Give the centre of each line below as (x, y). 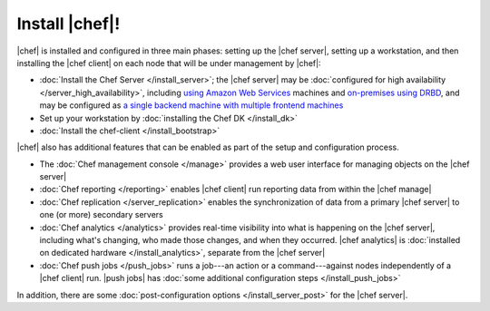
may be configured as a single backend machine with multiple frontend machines (191, 105)
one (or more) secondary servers (101, 215)
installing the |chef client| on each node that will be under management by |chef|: (169, 63)
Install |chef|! (69, 24)
